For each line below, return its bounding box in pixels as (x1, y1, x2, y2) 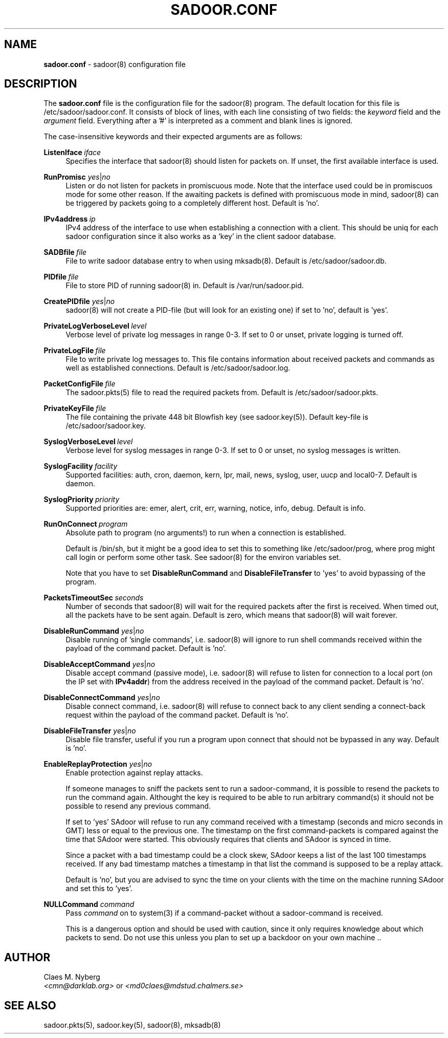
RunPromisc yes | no (43, 172, 111, 182)
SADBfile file (43, 248, 87, 257)
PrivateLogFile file (43, 346, 106, 355)
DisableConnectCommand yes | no (43, 693, 160, 702)
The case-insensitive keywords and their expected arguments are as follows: (43, 132, 303, 141)
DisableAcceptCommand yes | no (43, 660, 155, 669)
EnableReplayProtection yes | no (43, 760, 152, 769)
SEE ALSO (4, 999, 56, 1012)
